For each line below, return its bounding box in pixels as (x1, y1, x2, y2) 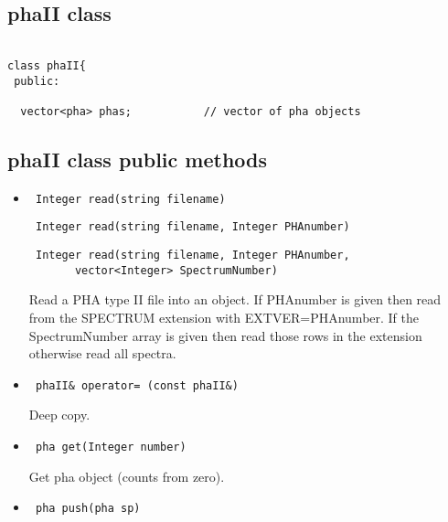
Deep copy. (28, 405, 91, 424)
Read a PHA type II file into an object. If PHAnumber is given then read (28, 290, 442, 309)
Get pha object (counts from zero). (28, 466, 225, 485)
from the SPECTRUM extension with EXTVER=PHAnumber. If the (28, 307, 420, 326)
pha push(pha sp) (35, 502, 141, 516)
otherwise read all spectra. (28, 344, 176, 363)
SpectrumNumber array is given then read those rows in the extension (28, 325, 422, 345)
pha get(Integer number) (35, 440, 187, 453)
